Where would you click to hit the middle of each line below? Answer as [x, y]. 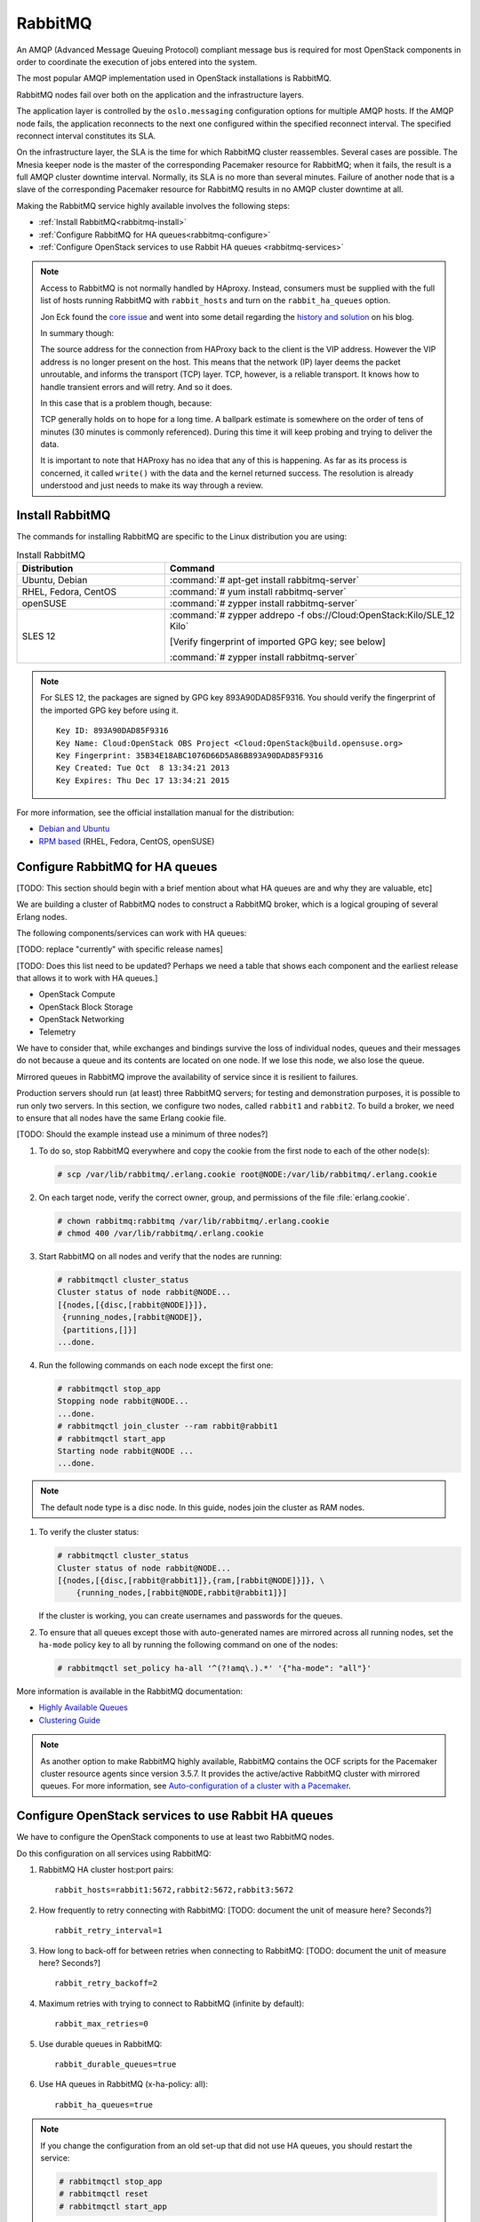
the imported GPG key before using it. [109, 710]
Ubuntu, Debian [55, 579]
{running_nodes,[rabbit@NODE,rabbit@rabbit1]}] [182, 1593]
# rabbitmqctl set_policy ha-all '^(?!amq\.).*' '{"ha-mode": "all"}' [215, 1668]
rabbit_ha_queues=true [104, 2105]
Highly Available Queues [83, 1707]
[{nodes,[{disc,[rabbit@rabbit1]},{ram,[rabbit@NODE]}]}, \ [191, 1580]
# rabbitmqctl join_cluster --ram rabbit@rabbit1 [168, 1426]
